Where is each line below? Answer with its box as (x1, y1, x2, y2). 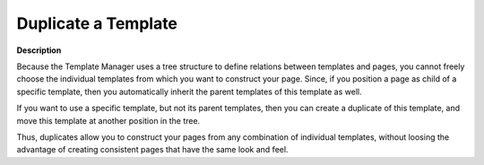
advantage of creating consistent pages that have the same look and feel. (16, 144, 289, 155)
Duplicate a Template (16, 13, 178, 33)
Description (16, 45, 62, 56)
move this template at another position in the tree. (16, 115, 201, 126)
